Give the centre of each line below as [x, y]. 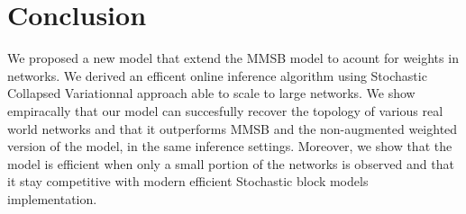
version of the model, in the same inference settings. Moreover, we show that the [230, 146]
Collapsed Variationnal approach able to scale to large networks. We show [211, 93]
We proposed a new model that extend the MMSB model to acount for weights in [233, 58]
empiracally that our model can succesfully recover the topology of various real [225, 110]
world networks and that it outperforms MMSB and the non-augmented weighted [233, 128]
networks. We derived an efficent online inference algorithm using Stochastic [217, 75]
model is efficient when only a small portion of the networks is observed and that [231, 163]
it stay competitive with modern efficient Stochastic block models [188, 181]
